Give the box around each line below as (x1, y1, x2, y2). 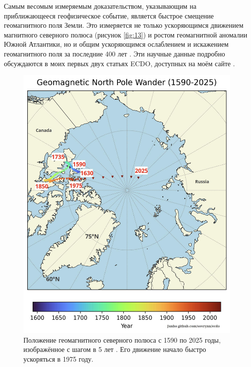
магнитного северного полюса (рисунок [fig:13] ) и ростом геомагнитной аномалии (4, 29, 248, 39)
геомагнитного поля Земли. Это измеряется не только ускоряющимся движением (4, 20, 244, 30)
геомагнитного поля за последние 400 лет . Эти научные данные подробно (4, 48, 225, 58)
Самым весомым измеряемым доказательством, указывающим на (4, 1, 196, 11)
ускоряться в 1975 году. (23, 354, 94, 364)
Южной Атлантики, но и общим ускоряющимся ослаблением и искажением (4, 39, 229, 49)
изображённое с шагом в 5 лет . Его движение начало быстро (23, 344, 206, 354)
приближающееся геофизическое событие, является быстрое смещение (4, 10, 214, 20)
